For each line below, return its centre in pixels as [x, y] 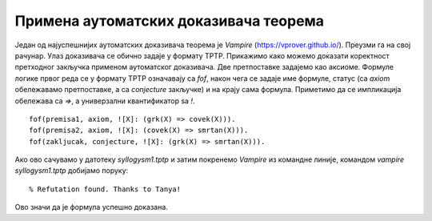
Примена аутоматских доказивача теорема [169, 21]
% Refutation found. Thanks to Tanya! [105, 189]
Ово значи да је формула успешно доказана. [91, 207]
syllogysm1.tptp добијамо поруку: [72, 171]
